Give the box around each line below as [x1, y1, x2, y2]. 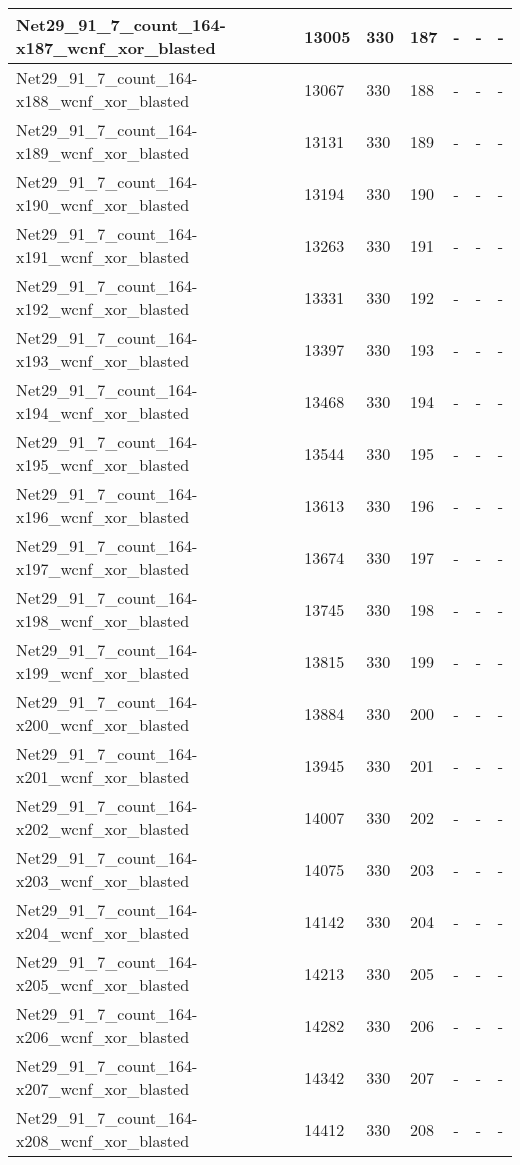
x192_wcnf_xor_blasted [16, 297, 190, 320]
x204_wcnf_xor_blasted [16, 921, 190, 944]
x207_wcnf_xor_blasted [16, 1077, 190, 1100]
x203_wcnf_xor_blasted [16, 869, 190, 892]
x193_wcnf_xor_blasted [16, 349, 190, 372]
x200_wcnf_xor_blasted [16, 713, 190, 736]
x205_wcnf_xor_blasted [16, 973, 190, 996]
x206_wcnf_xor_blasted [16, 1025, 190, 1048]
